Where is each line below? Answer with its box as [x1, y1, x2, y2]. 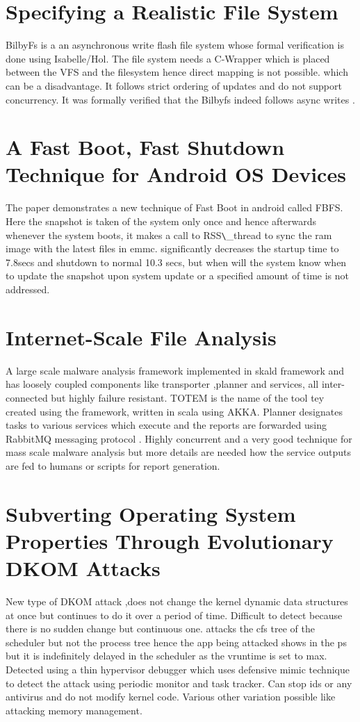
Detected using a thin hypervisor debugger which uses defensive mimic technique [6, 662, 350, 676]
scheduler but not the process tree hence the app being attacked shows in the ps [6, 634, 347, 649]
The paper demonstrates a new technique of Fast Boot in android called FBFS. [6, 200, 343, 215]
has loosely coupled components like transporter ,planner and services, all [6, 377, 319, 391]
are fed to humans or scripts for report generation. [6, 458, 220, 473]
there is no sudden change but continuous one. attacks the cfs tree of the [6, 621, 315, 636]
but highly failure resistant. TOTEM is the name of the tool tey [51, 390, 325, 404]
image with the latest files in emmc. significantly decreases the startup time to [6, 241, 339, 256]
